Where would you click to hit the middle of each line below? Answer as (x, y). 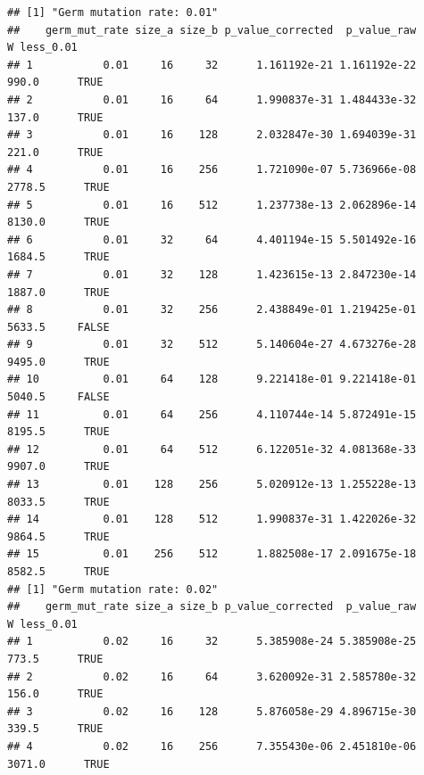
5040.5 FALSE (58, 397)
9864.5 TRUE (58, 536)
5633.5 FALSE (58, 327)
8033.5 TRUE (58, 502)
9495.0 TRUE (58, 362)
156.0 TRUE (55, 694)
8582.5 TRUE (58, 572)
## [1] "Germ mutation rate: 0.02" (113, 589)
